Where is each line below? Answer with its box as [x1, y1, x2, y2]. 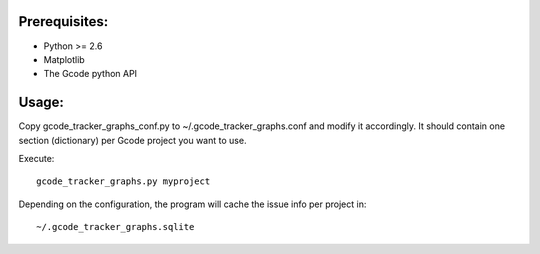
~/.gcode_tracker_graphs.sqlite [36, 221, 195, 233]
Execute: [18, 152, 55, 164]
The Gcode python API [43, 68, 138, 80]
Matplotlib [43, 53, 85, 65]
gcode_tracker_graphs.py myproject [36, 176, 211, 187]
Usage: [18, 94, 65, 111]
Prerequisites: [18, 13, 109, 30]
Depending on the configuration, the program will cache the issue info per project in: [18, 198, 367, 210]
